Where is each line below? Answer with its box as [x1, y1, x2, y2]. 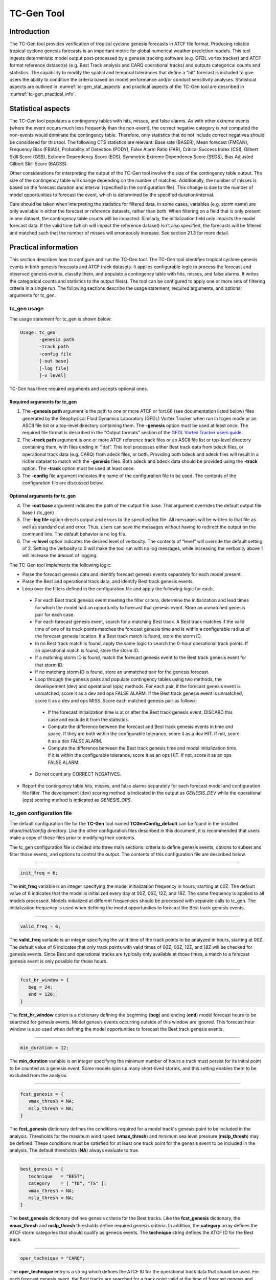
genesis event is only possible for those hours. [9, 958, 108, 965]
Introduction [9, 27, 50, 36]
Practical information [9, 243, 79, 252]
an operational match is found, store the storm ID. [35, 647, 140, 653]
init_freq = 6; [20, 870, 58, 876]
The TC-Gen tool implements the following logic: [9, 562, 112, 568]
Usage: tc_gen [20, 329, 56, 335]
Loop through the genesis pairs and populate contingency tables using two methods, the [35, 676, 222, 682]
